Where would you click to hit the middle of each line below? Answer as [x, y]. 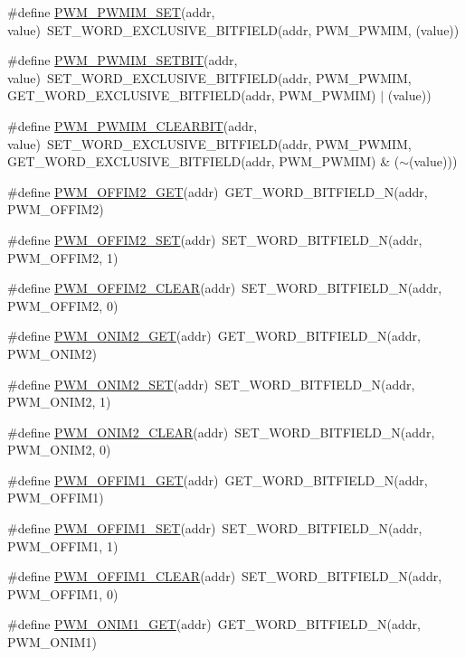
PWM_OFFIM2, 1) [63, 257]
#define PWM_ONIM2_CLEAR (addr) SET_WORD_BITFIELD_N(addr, [221, 432]
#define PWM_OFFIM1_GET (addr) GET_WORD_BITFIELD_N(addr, [218, 479]
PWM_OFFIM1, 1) [63, 545]
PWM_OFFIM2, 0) [63, 305]
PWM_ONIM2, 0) [59, 450]
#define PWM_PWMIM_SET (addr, [111, 12]
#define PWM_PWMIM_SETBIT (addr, [123, 60]
